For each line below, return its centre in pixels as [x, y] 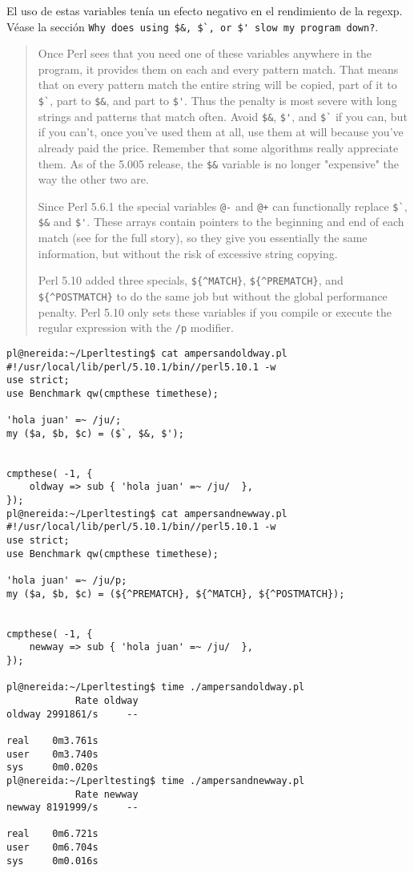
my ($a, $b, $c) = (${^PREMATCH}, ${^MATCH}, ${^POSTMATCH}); [176, 594]
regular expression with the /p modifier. [136, 327]
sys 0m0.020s [52, 768]
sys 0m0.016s [52, 861]
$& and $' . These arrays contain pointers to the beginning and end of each [221, 222]
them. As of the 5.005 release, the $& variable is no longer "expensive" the [219, 163]
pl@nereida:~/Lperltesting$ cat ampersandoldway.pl [147, 353]
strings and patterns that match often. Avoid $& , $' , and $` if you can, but [223, 116]
